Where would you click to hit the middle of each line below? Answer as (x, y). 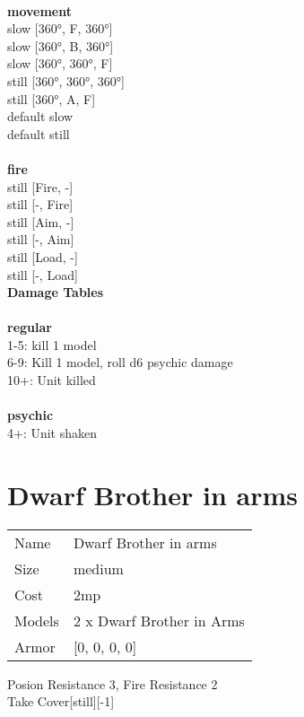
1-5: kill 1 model (52, 344)
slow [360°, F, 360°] (60, 28)
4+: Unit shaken (52, 432)
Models (37, 620)
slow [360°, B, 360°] (61, 45)
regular (30, 327)
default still (39, 133)
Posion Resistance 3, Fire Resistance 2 (113, 683)
